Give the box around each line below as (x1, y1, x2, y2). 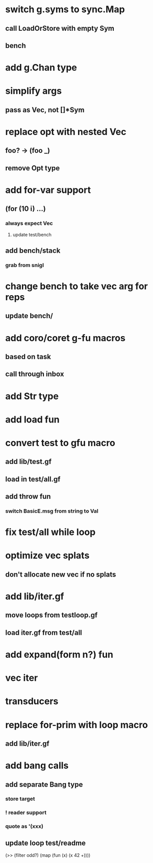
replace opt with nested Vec (5, 126, 126, 138)
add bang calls (5, 760, 69, 771)
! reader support (5, 809, 47, 816)
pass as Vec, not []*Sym (5, 105, 85, 114)
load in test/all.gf (5, 475, 61, 483)
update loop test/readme (5, 838, 86, 847)
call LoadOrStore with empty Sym (5, 24, 115, 33)
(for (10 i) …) (5, 205, 46, 213)
